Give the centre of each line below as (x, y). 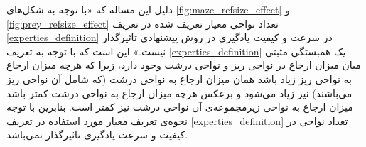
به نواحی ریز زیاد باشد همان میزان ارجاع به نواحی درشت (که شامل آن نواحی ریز (179, 78)
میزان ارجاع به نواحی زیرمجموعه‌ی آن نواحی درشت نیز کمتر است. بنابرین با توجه (180, 107)
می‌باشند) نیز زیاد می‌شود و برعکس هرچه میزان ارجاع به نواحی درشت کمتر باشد (179, 93)
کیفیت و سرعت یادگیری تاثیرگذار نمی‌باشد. (97, 135)
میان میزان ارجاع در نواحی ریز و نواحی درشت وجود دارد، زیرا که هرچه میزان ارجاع (184, 65)
